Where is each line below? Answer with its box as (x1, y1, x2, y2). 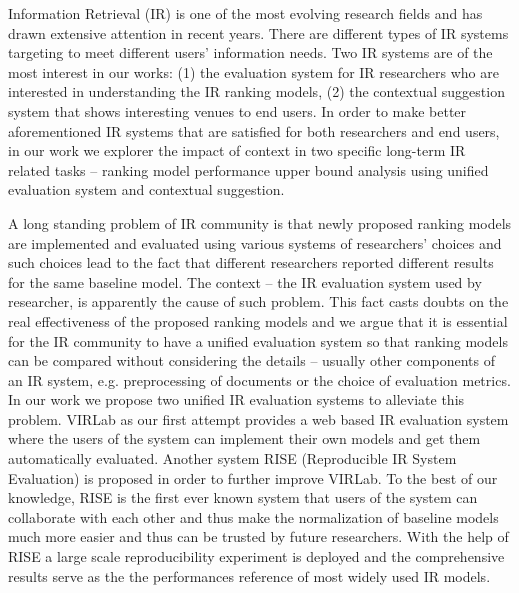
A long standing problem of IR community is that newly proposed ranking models (8, 212, 512, 233)
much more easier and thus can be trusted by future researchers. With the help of (8, 526, 509, 547)
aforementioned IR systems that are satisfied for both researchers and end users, (8, 120, 500, 141)
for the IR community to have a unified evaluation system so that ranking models (8, 330, 508, 351)
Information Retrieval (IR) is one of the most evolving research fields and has (8, 3, 483, 23)
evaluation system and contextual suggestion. (8, 179, 285, 200)
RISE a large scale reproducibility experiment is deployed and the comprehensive (8, 546, 505, 567)
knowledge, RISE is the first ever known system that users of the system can (8, 487, 478, 508)
